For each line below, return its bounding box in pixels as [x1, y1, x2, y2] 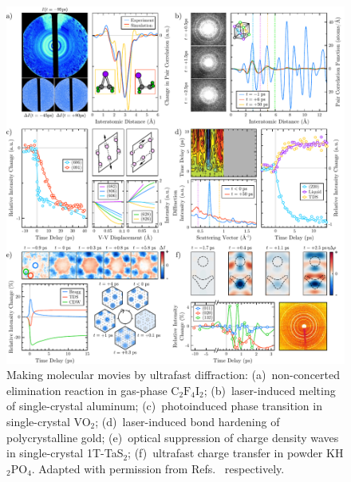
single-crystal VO [6, 413, 91, 429]
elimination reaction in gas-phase [6, 381, 168, 398]
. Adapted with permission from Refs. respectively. [31, 460, 285, 476]
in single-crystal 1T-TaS [6, 444, 124, 461]
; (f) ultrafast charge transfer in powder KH [128, 444, 344, 461]
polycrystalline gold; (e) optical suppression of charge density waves [6, 429, 339, 445]
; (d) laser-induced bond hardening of [95, 413, 280, 429]
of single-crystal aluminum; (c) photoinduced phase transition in [6, 397, 322, 414]
